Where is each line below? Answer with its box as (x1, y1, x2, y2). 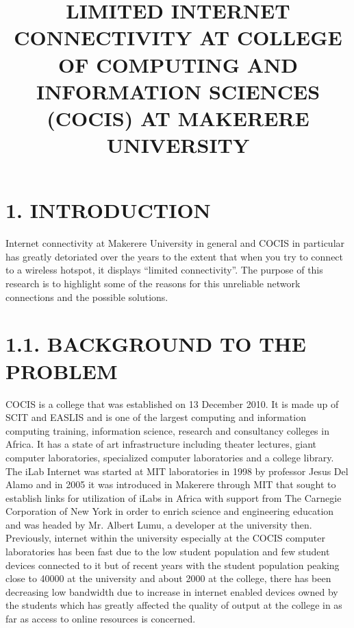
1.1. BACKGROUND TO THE (5, 330, 306, 358)
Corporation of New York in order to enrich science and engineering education (5, 504, 334, 518)
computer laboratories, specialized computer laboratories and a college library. (5, 450, 334, 464)
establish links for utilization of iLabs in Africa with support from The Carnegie (5, 490, 342, 505)
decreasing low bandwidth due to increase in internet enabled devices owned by (5, 584, 338, 599)
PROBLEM (5, 357, 118, 385)
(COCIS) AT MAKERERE (47, 104, 309, 132)
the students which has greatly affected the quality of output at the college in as (5, 598, 342, 612)
